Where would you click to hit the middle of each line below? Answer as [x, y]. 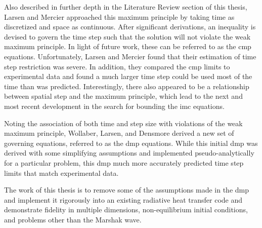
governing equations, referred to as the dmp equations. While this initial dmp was [131, 143]
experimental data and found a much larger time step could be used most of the [128, 76]
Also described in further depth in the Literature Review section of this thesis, [126, 7]
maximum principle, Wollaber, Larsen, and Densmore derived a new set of [119, 133]
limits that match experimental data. [61, 173]
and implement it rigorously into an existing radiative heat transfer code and [123, 199]
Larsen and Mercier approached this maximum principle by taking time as [119, 16]
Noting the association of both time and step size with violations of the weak [123, 123]
